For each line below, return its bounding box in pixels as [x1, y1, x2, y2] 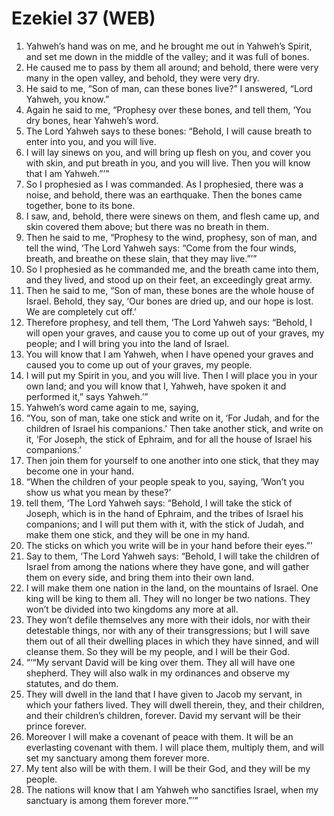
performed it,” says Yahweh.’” [25, 390, 149, 402]
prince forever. [25, 720, 87, 732]
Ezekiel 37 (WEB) [11, 7, 156, 30]
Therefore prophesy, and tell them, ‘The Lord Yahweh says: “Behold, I [25, 316, 313, 328]
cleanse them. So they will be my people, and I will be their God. [25, 645, 291, 657]
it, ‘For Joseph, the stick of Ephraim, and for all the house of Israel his [25, 433, 313, 445]
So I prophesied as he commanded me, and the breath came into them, [25, 263, 319, 275]
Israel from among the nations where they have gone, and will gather [25, 560, 310, 572]
